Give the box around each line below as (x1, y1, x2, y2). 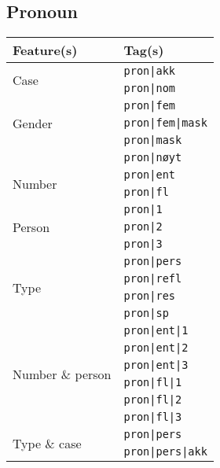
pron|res (123, 289, 176, 303)
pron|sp (123, 307, 169, 320)
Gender (13, 113, 53, 132)
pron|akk (123, 64, 176, 78)
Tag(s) (123, 41, 164, 60)
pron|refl (123, 272, 182, 286)
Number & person (13, 364, 112, 383)
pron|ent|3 (123, 359, 189, 372)
